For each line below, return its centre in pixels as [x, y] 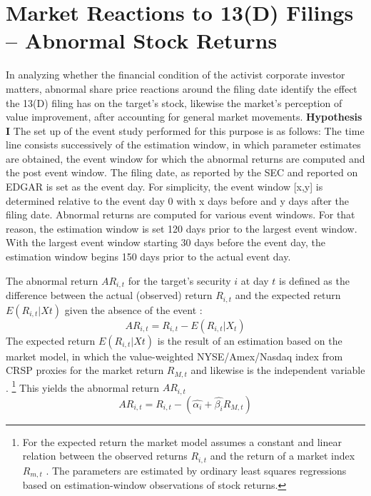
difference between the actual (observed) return [109, 295]
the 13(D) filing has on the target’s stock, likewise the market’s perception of [174, 102]
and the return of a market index [283, 456]
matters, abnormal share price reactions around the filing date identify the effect [182, 88]
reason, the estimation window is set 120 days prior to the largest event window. [182, 228]
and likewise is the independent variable [278, 370]
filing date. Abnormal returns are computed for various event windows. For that [181, 214]
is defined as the [314, 280]
